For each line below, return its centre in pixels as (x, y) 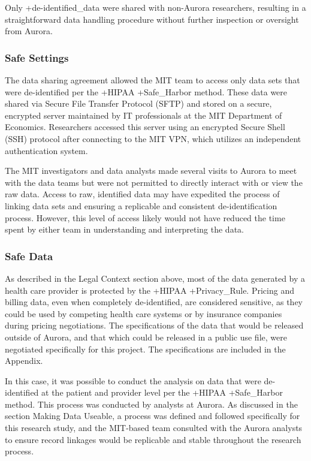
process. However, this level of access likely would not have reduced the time (145, 217)
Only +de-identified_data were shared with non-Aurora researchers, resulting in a (155, 7)
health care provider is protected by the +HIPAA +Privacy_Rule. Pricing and (150, 290)
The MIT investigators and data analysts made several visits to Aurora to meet (151, 171)
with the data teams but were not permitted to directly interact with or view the (154, 182)
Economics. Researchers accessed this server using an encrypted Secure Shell (145, 127)
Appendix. (24, 361)
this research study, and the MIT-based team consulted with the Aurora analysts (154, 428)
